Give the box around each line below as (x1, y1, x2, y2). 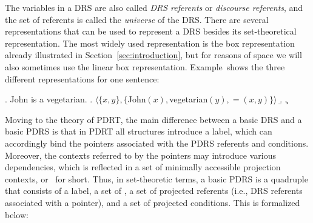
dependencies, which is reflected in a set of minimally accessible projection (5, 161, 281, 173)
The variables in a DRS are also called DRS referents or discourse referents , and (5, 1, 303, 13)
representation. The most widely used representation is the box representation (5, 36, 295, 49)
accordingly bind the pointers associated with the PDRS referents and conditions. (5, 136, 309, 149)
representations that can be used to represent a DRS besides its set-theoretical (5, 25, 297, 38)
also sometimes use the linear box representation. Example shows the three (5, 60, 285, 73)
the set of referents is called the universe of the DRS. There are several (5, 13, 269, 25)
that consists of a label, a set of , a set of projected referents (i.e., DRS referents (5, 184, 303, 197)
